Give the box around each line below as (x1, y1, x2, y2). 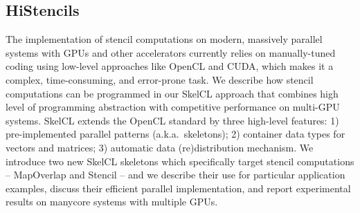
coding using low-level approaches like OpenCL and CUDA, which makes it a (6, 59, 334, 73)
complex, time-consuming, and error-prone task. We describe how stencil (6, 72, 314, 86)
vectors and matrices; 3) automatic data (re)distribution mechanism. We (6, 140, 314, 154)
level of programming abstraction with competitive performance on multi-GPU (6, 100, 340, 114)
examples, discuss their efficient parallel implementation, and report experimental (6, 180, 351, 195)
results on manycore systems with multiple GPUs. (6, 194, 218, 209)
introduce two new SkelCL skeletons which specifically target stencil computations (6, 154, 354, 168)
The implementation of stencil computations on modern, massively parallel (6, 32, 323, 46)
